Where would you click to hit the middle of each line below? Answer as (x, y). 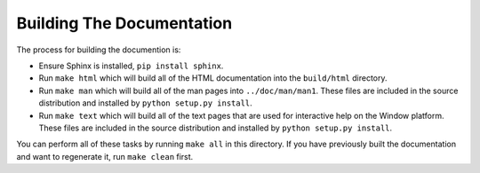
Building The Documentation (124, 23)
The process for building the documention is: (99, 50)
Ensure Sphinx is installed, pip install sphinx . (131, 66)
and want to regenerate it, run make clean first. (105, 156)
